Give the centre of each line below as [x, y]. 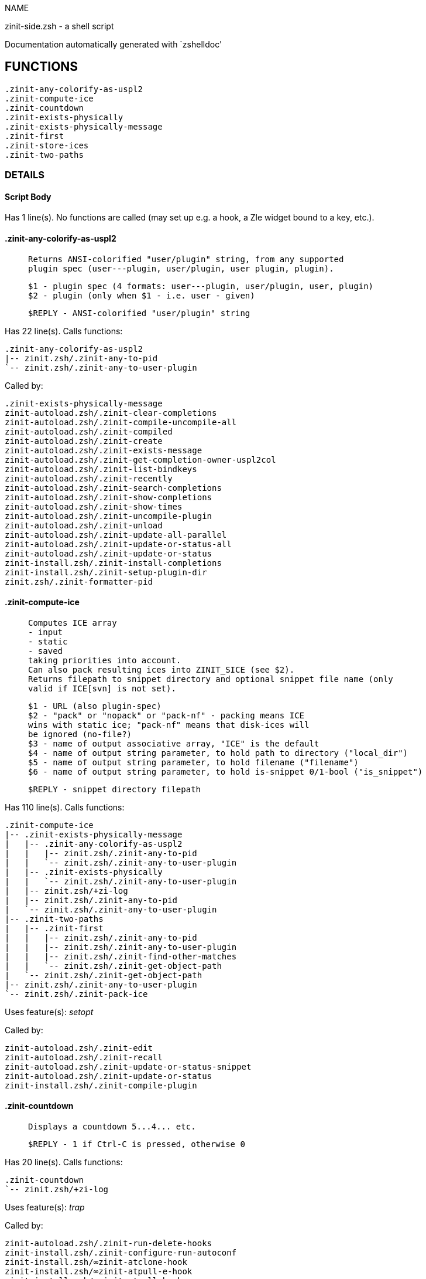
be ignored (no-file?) [80, 734]
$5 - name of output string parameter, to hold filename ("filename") [193, 762]
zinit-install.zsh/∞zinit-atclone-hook [96, 1262]
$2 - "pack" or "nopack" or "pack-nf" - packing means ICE [166, 715]
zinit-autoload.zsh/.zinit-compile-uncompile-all [121, 422]
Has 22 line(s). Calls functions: [64, 331]
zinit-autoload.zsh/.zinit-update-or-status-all [118, 544]
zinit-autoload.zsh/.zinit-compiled [89, 431]
